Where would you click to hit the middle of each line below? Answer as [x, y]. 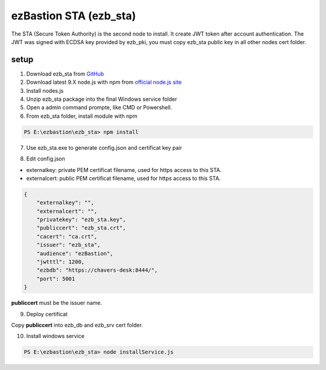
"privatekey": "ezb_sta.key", [81, 220]
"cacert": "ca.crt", [67, 236]
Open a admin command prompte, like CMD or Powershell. [99, 107]
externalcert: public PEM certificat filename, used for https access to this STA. [123, 178]
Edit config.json [46, 159]
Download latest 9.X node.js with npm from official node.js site [104, 82]
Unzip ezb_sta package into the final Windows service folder [102, 99]
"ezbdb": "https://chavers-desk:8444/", [97, 270]
